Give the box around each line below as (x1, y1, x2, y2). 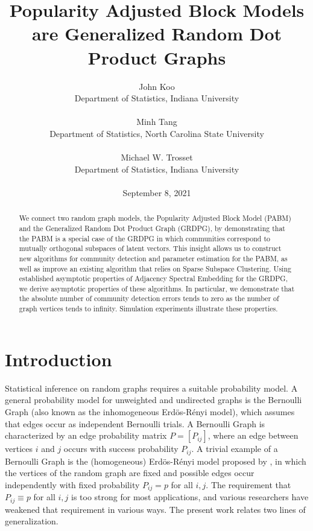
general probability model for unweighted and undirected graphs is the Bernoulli (5, 393, 302, 406)
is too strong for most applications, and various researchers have (71, 491, 309, 503)
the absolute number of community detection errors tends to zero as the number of (19, 293, 279, 304)
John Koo (139, 80, 175, 92)
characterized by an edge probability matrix (5, 429, 167, 442)
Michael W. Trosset (121, 151, 193, 164)
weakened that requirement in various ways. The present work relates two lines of (5, 503, 306, 515)
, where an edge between (207, 429, 299, 442)
